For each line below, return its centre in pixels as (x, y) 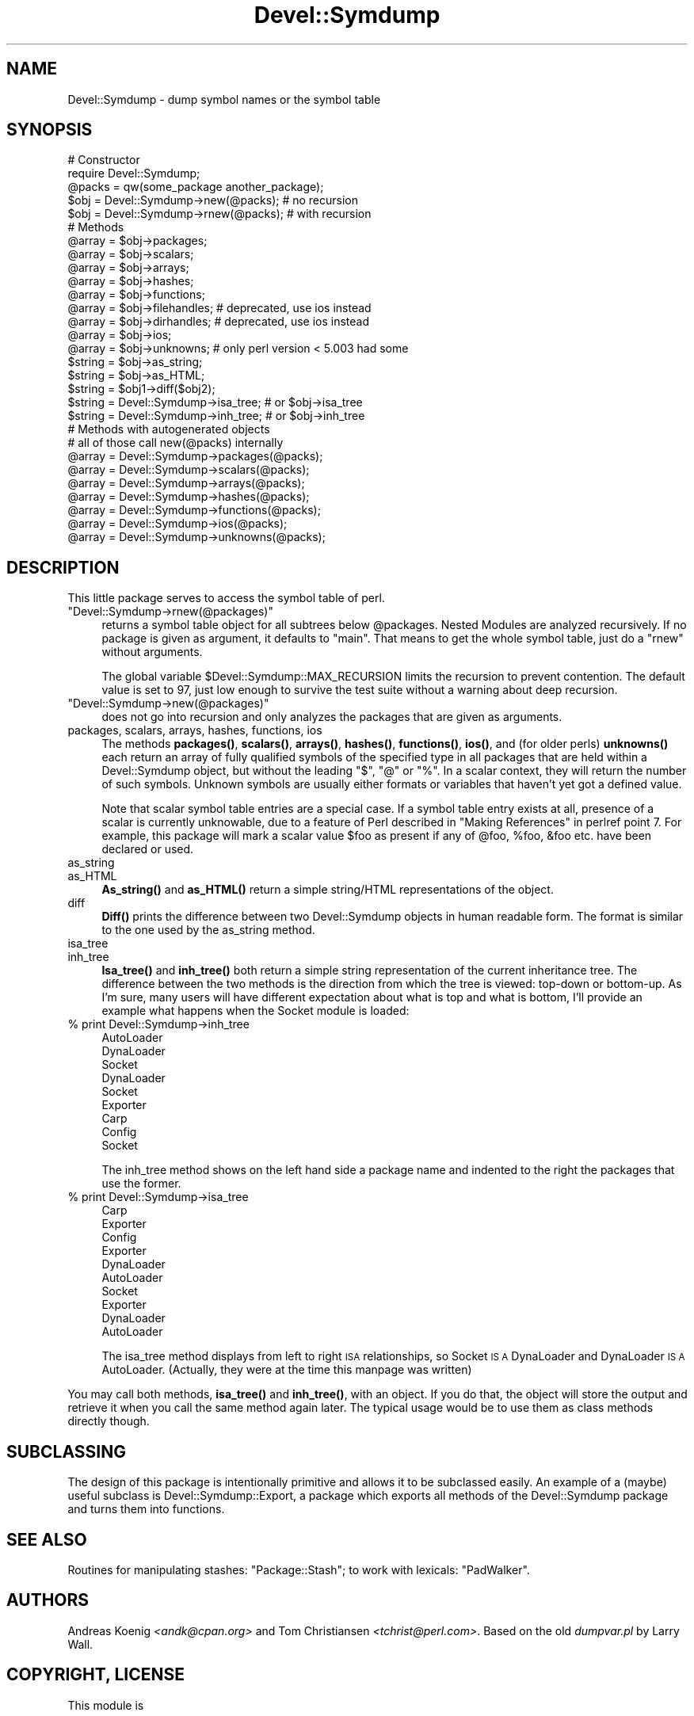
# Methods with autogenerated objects (169, 429)
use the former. (141, 1184)
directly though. (109, 1421)
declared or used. (148, 849)
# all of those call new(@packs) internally (175, 443)
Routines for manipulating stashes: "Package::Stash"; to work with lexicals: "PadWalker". (299, 1569)
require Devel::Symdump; (134, 174)
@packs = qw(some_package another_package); (196, 187)
